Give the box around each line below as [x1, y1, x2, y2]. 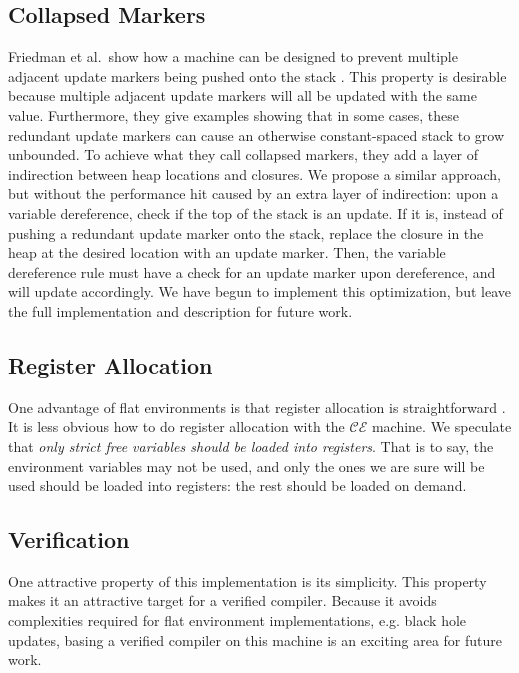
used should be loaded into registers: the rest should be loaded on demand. [8, 475, 467, 496]
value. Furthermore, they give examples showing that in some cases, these [8, 104, 460, 125]
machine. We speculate [371, 416, 512, 437]
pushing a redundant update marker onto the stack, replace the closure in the [8, 222, 484, 243]
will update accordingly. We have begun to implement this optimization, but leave [8, 281, 511, 302]
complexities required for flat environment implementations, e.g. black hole [8, 610, 467, 631]
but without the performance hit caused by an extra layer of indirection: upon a [8, 183, 499, 204]
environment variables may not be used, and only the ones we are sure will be [8, 455, 485, 476]
